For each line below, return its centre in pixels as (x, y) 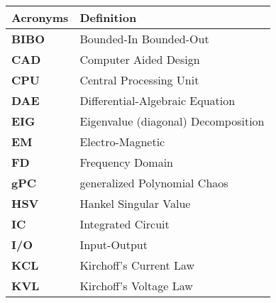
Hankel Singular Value (135, 203)
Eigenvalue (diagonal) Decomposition (172, 121)
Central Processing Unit (139, 80)
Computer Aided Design (140, 59)
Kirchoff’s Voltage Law (136, 286)
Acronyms (40, 17)
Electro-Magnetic (122, 142)
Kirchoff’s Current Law (137, 265)
